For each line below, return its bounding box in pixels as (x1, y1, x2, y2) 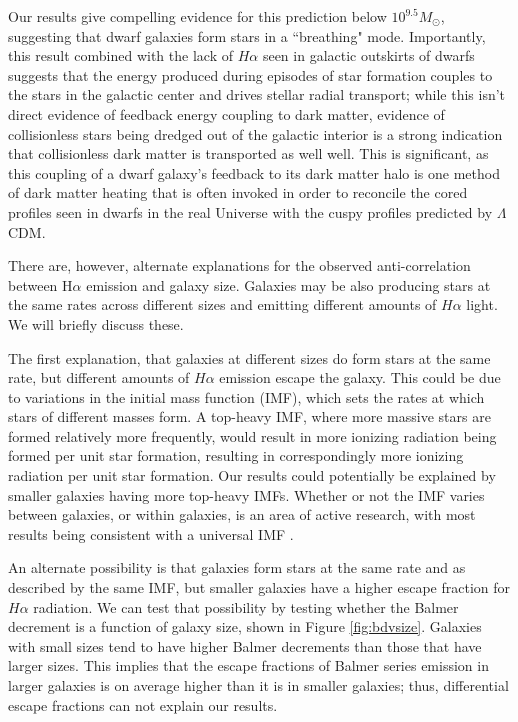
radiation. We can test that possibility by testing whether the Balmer (33, 596, 459, 617)
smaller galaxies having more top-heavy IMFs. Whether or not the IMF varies (8, 484, 485, 505)
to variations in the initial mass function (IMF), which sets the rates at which (8, 386, 485, 407)
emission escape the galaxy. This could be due (219, 367, 501, 388)
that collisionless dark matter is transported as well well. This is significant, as (8, 143, 489, 164)
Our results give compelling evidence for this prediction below (8, 6, 387, 26)
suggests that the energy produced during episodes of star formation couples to (8, 64, 493, 85)
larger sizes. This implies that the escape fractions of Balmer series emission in (8, 655, 489, 676)
